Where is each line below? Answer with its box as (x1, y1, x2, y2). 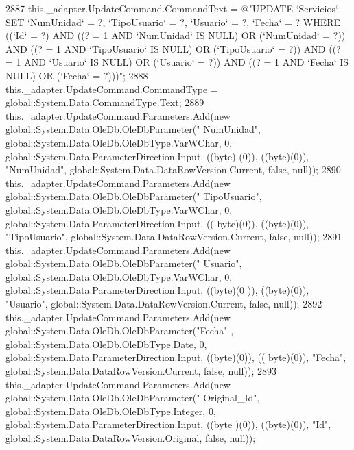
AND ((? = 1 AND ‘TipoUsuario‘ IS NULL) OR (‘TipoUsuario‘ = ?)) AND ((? (5, 41, 341, 55)
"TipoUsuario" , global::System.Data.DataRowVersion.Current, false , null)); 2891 (5, 229, 342, 244)
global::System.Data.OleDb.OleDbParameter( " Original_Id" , (5, 390, 260, 405)
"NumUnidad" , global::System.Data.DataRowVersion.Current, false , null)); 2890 (5, 162, 341, 177)
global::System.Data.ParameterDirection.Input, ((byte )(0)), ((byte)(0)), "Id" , (5, 417, 331, 432)
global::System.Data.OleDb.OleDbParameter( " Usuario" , (5, 256, 242, 271)
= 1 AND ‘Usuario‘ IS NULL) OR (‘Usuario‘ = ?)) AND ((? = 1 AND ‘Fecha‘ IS (5, 55, 349, 69)
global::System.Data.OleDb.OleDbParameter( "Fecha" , (5, 323, 234, 338)
